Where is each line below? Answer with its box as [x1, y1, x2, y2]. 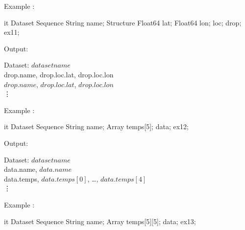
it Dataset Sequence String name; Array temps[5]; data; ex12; [4, 121, 189, 132]
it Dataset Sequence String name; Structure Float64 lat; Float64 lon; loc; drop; [4, 17, 242, 27]
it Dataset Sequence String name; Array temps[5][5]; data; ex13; [4, 216, 196, 226]
